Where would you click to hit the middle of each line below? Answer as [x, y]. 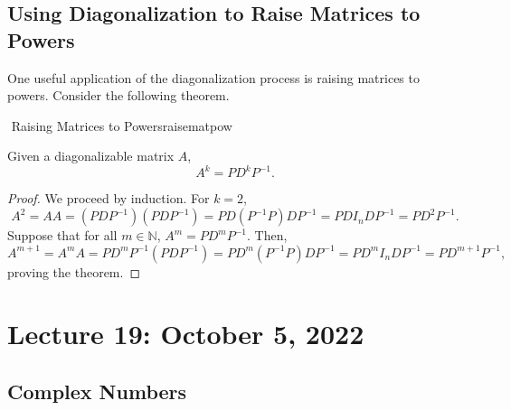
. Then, [267, 235]
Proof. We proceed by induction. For [109, 198]
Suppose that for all [62, 235]
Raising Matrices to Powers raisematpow [122, 125]
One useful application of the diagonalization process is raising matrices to [213, 77]
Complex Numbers [97, 391]
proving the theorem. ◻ [74, 271]
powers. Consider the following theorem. [118, 95]
